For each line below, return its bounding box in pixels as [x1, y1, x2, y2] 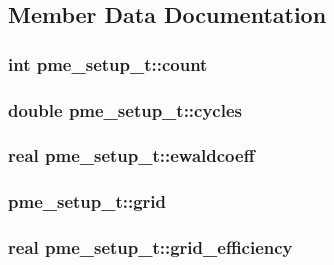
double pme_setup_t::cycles [8, 97, 242, 122]
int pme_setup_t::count [8, 51, 208, 76]
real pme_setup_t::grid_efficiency [8, 235, 293, 260]
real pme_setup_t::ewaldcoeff [8, 143, 255, 168]
